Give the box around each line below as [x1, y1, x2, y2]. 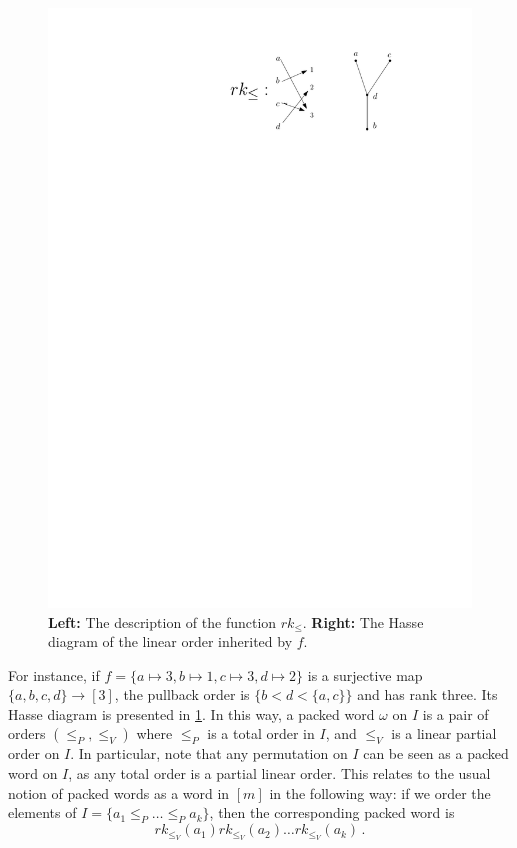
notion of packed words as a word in [8, 782, 230, 803]
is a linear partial [391, 723, 497, 744]
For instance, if [8, 664, 100, 685]
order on [8, 743, 60, 764]
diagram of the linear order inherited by [48, 631, 293, 652]
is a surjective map [307, 664, 423, 685]
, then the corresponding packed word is [209, 802, 455, 823]
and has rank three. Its [357, 684, 498, 705]
